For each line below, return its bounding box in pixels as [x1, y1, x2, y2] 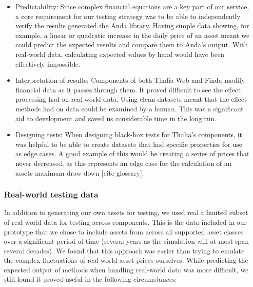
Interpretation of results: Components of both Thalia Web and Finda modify [15, 75, 245, 85]
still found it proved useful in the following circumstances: [4, 274, 177, 284]
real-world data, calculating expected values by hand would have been [15, 49, 225, 59]
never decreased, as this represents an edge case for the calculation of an [15, 158, 232, 168]
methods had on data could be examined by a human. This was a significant [15, 103, 244, 113]
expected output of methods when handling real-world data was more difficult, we [4, 264, 249, 274]
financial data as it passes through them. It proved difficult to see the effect [15, 84, 241, 94]
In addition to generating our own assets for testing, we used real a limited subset [4, 207, 248, 217]
